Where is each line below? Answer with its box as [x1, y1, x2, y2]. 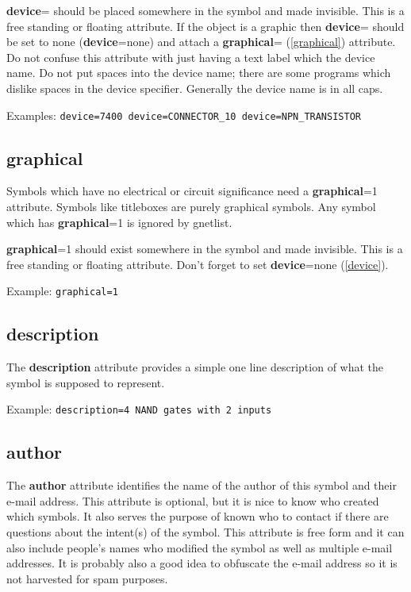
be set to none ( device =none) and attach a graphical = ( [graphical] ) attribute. [6, 33, 396, 50]
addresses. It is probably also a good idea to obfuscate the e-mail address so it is [6, 555, 398, 571]
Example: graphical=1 [6, 283, 118, 299]
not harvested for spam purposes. [6, 570, 168, 586]
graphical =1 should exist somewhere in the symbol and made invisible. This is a [6, 240, 403, 257]
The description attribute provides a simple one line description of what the [6, 359, 384, 375]
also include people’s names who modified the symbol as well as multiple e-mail [6, 539, 393, 555]
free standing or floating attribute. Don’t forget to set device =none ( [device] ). [6, 256, 389, 272]
